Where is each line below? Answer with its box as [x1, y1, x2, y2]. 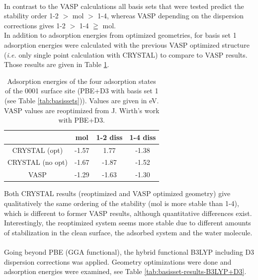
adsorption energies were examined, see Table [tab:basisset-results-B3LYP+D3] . [4, 266, 247, 277]
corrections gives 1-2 [4, 20, 66, 30]
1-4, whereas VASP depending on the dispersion [97, 10, 244, 21]
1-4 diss [129, 132, 156, 142]
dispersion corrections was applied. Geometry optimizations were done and [4, 256, 232, 267]
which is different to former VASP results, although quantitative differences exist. [4, 208, 252, 218]
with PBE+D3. [58, 115, 105, 125]
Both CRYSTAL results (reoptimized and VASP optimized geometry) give [4, 188, 231, 199]
